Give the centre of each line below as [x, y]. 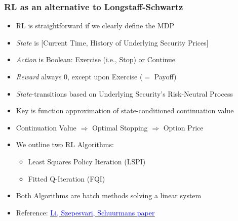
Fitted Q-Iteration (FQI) [67, 178]
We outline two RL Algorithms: [65, 144]
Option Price [183, 127]
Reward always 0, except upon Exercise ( [79, 76]
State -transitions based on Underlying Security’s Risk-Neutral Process [124, 93]
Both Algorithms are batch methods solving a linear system [109, 195]
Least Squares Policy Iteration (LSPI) [87, 161]
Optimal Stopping [120, 127]
